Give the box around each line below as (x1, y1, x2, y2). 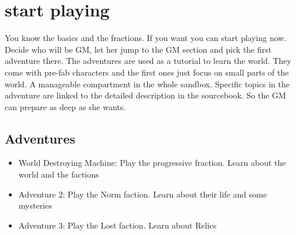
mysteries (18, 199, 52, 212)
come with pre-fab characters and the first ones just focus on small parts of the (5, 66, 289, 78)
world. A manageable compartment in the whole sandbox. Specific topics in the (5, 77, 290, 90)
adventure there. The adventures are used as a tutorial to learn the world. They (5, 55, 291, 67)
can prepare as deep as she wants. (5, 100, 126, 113)
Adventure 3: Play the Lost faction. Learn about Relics (18, 219, 217, 231)
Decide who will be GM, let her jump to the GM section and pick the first (5, 43, 272, 55)
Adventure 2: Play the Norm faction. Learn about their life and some (18, 188, 267, 200)
